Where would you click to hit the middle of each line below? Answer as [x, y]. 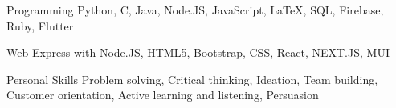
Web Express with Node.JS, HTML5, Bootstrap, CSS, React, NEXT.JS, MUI [198, 52]
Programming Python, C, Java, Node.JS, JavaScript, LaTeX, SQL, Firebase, [195, 10]
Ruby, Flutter [40, 25]
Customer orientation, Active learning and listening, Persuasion [163, 95]
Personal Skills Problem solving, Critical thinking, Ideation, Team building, [192, 79]
